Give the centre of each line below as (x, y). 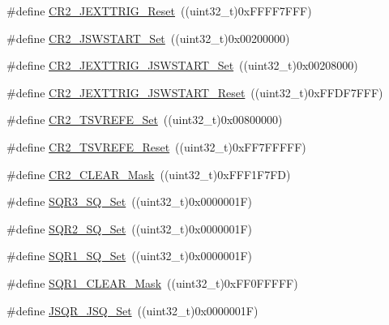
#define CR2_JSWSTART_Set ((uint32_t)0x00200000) (148, 38)
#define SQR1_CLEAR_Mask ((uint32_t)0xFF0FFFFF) (152, 282)
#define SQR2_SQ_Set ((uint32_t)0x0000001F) (129, 228)
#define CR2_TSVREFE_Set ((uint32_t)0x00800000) (145, 120)
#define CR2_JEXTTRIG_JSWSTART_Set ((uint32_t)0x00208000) (182, 65)
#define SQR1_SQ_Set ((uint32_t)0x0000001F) (129, 256)
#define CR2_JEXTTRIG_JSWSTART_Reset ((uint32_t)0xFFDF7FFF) (195, 92)
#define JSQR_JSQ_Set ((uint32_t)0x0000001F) (133, 310)
